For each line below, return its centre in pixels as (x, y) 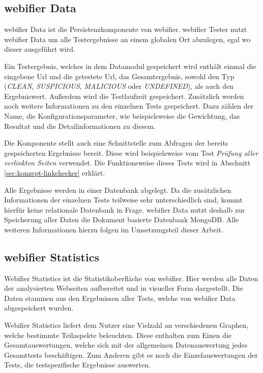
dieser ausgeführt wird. (40, 49)
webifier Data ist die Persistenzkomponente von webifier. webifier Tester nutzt (126, 29)
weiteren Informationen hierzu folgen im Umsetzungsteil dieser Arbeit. (114, 229)
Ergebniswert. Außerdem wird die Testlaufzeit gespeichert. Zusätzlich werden (124, 96)
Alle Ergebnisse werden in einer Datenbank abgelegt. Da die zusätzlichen (118, 190)
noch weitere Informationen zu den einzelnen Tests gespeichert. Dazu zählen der (129, 106)
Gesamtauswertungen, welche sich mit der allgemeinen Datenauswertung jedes (126, 345)
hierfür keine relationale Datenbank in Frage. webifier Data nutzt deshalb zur (125, 209)
